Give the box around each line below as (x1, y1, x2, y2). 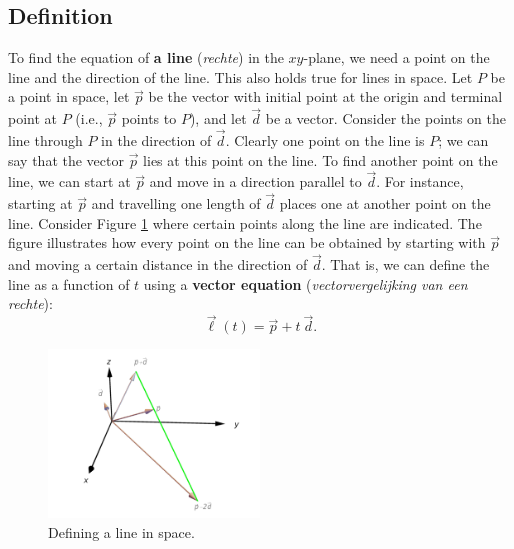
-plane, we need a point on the (303, 47, 490, 68)
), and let (189, 108, 247, 129)
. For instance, (376, 171, 464, 192)
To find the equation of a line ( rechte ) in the (8, 47, 284, 68)
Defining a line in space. (48, 521, 195, 542)
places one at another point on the (279, 193, 491, 214)
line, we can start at (8, 171, 131, 192)
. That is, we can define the (321, 254, 490, 275)
